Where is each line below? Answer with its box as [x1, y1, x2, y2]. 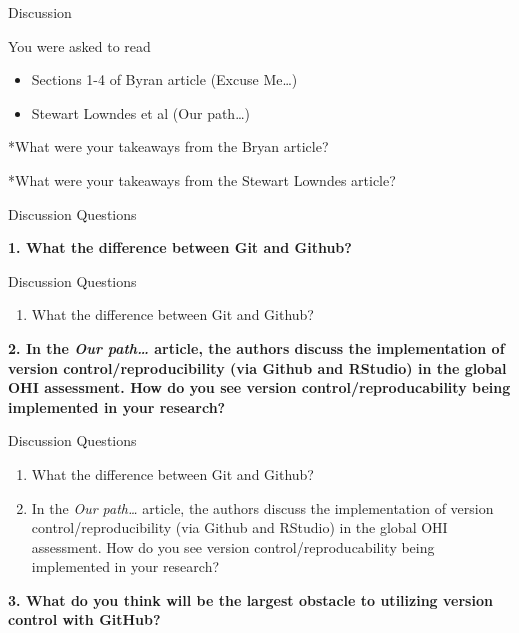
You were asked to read [8, 35, 151, 56]
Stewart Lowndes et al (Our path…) [31, 102, 250, 123]
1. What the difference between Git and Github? [8, 237, 352, 258]
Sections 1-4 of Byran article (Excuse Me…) [31, 69, 298, 90]
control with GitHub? [8, 609, 161, 630]
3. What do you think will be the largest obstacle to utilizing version [8, 589, 493, 610]
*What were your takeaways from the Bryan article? [8, 136, 329, 157]
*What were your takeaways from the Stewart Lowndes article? [8, 169, 396, 190]
